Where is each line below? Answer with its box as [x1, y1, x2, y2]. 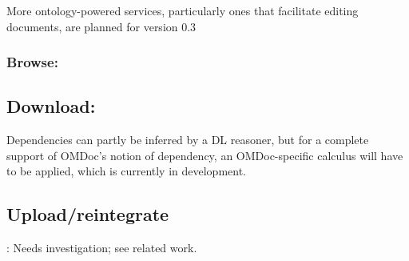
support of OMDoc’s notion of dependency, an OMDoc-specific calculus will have [6, 147, 403, 163]
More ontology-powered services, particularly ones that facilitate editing [6, 2, 359, 18]
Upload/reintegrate [6, 202, 169, 227]
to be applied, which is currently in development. [6, 163, 247, 179]
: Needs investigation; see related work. [6, 239, 197, 256]
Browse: [6, 52, 58, 72]
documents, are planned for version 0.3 [6, 18, 197, 34]
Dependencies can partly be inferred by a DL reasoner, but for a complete [6, 131, 369, 148]
